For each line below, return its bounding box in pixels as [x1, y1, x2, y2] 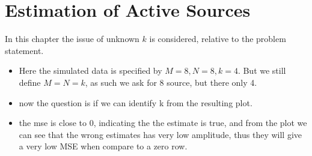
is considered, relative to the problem [149, 32, 286, 45]
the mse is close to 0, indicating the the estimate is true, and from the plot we [19, 116, 307, 129]
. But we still [237, 64, 286, 77]
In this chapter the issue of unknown [5, 32, 139, 45]
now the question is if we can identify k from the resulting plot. [19, 96, 252, 109]
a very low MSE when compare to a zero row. [19, 140, 188, 152]
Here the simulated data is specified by [19, 64, 162, 77]
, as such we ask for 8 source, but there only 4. [85, 76, 257, 88]
